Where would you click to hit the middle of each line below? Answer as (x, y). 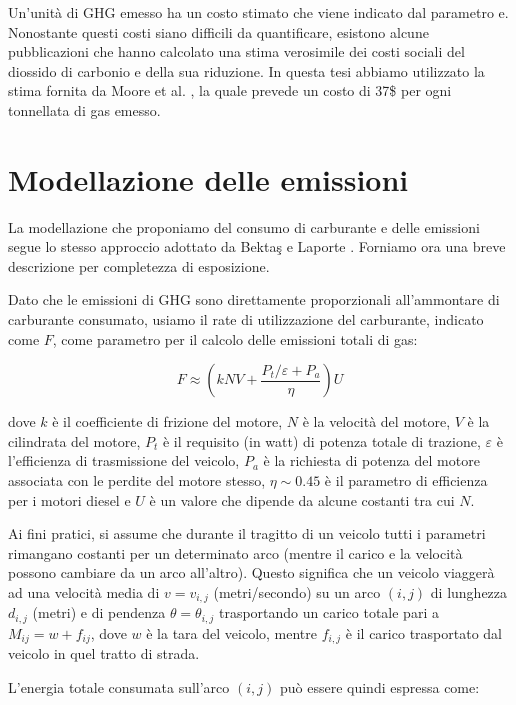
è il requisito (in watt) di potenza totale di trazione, (321, 440)
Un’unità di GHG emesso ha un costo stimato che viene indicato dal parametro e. (258, 12)
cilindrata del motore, (74, 440)
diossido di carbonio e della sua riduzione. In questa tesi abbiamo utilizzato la (246, 70)
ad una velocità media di (84, 592)
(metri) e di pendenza (99, 612)
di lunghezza (469, 592)
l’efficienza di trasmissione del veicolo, (124, 460)
